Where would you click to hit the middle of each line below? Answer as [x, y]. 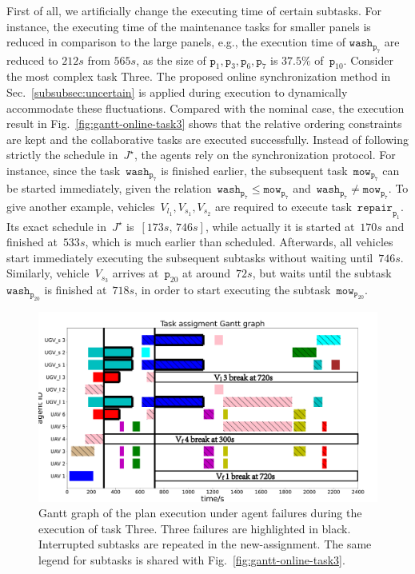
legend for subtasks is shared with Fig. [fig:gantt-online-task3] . [192, 560]
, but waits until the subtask [322, 273]
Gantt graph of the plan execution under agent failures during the [200, 513]
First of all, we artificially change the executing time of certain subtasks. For [194, 10]
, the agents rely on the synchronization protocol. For [265, 155]
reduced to [32, 60]
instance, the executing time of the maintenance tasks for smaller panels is [189, 26]
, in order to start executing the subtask [233, 290]
